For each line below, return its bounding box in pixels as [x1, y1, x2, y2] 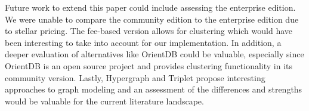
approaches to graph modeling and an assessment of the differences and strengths [5, 83, 302, 95]
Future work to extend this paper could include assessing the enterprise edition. [5, 1, 296, 13]
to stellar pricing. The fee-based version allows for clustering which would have [5, 24, 293, 37]
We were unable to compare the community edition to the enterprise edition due [5, 13, 299, 25]
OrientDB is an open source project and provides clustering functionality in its [5, 59, 293, 72]
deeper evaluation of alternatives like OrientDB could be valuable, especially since [5, 48, 304, 60]
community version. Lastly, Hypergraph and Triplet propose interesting [5, 71, 265, 84]
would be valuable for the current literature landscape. [5, 94, 204, 107]
